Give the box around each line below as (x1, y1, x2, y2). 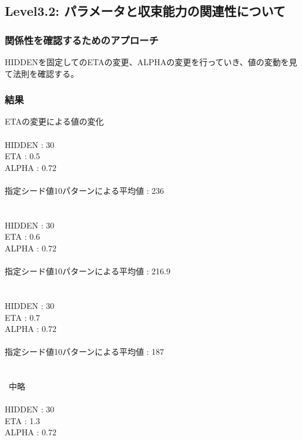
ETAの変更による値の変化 (5, 115, 104, 127)
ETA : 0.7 (5, 311, 41, 323)
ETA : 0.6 (5, 230, 41, 243)
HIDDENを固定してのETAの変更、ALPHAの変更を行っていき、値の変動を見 (5, 56, 297, 68)
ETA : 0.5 (5, 150, 41, 162)
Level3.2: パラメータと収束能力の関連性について (5, 2, 286, 20)
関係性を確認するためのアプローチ (5, 32, 159, 47)
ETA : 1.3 (5, 414, 41, 426)
